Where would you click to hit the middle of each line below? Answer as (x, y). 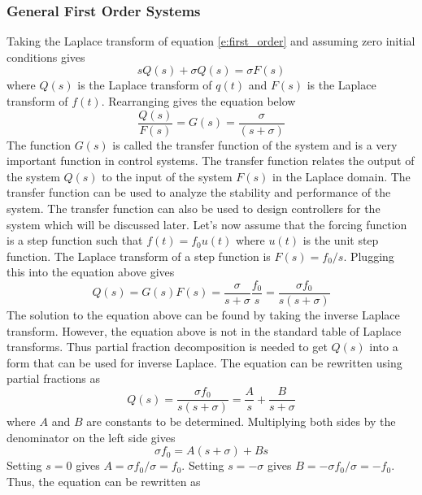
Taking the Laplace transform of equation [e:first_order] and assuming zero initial (211, 41)
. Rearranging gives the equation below (198, 101)
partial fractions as (53, 378)
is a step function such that (75, 240)
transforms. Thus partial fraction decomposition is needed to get (167, 347)
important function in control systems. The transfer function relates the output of (211, 161)
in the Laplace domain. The (342, 176)
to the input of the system (167, 176)
